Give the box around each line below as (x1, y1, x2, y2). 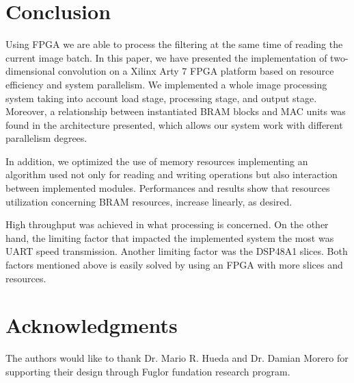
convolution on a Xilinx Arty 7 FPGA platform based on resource (58, 64, 334, 78)
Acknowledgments (5, 311, 178, 339)
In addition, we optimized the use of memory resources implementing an (5, 153, 308, 168)
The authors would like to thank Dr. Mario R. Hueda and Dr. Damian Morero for (5, 351, 349, 365)
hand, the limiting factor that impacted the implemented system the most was (5, 230, 334, 245)
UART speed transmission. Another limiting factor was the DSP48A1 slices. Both (5, 244, 348, 258)
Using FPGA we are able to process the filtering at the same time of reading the (5, 37, 343, 51)
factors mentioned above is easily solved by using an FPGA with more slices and (5, 258, 343, 272)
